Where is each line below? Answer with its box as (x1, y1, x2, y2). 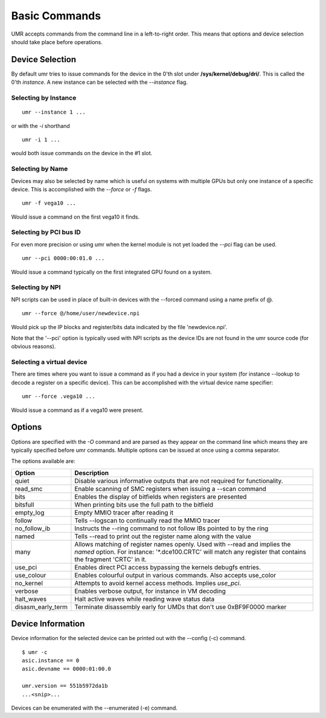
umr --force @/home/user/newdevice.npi (22, 310, 140, 317)
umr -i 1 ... (22, 136, 60, 143)
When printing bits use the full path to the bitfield (74, 500, 214, 508)
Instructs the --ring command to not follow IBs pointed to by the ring (74, 524, 269, 533)
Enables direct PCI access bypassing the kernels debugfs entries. (74, 563, 261, 571)
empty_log (14, 508, 45, 516)
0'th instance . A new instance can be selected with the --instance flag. (11, 79, 188, 86)
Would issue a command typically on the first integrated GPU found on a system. (11, 268, 213, 275)
